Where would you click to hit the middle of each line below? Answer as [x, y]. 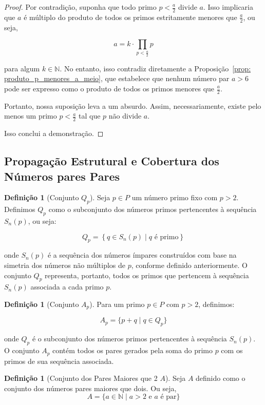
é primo [166, 237]
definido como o [221, 378]
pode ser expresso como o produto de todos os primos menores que [109, 88]
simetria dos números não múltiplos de [65, 265]
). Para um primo [117, 304]
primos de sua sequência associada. [59, 361]
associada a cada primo [67, 287]
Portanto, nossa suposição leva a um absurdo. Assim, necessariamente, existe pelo [133, 105]
